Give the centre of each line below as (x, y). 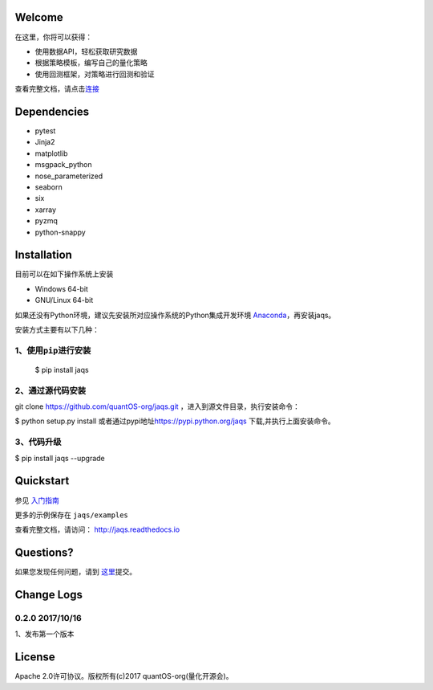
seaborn (49, 187)
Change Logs (49, 595)
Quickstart (42, 481)
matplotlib (51, 153)
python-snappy (60, 232)
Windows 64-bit (61, 288)
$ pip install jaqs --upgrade (60, 458)
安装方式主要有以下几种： (57, 329)
